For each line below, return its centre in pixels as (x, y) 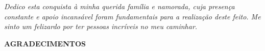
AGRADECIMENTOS (45, 43)
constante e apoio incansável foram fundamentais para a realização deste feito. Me (132, 16)
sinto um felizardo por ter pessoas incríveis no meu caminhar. (101, 26)
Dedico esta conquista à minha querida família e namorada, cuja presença (119, 6)
